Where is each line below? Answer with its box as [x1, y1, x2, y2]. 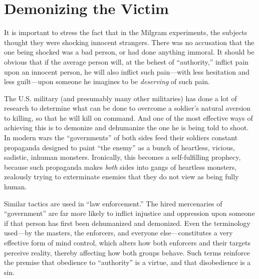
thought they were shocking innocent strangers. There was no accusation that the [4, 37, 254, 47]
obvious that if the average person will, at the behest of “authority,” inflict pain [4, 56, 249, 67]
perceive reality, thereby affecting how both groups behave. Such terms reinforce [4, 247, 250, 257]
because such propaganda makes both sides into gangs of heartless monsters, [4, 161, 237, 172]
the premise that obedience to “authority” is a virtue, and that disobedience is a [4, 257, 251, 267]
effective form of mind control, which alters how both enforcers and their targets [4, 237, 251, 247]
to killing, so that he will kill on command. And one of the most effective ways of [4, 112, 253, 123]
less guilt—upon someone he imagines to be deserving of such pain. [4, 76, 210, 87]
